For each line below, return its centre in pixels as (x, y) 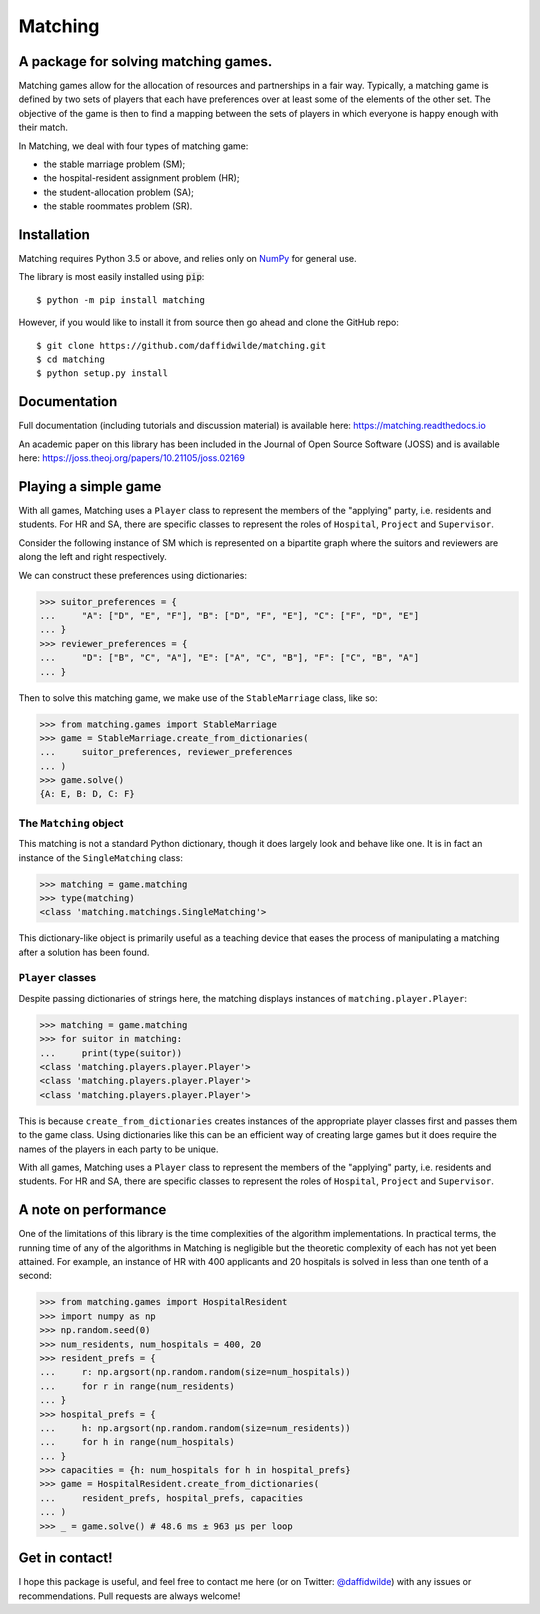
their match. (43, 127)
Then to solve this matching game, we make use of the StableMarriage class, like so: (198, 697)
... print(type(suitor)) (111, 1053)
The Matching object (71, 823)
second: (35, 1276)
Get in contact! (66, 1558)
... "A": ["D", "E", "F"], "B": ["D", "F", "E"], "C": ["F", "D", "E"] (229, 615)
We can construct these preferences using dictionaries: (132, 575)
